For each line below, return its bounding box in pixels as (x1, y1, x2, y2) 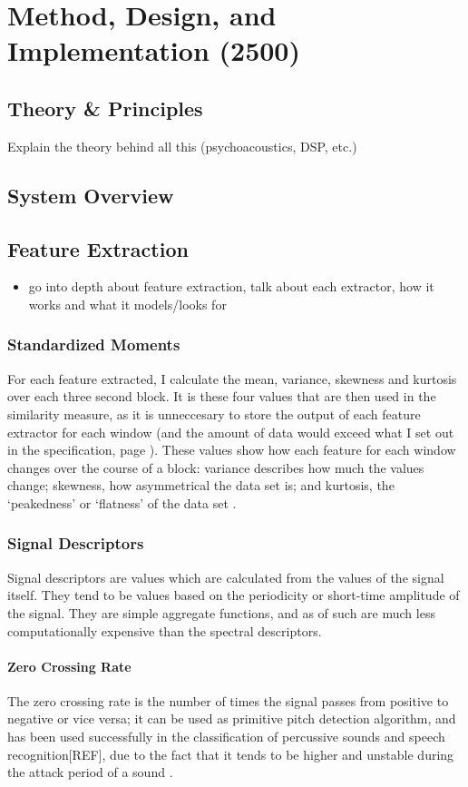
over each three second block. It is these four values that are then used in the (7, 387, 436, 406)
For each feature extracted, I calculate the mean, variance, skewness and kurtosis (7, 369, 457, 388)
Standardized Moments (7, 333, 180, 356)
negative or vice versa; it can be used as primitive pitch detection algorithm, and (7, 709, 456, 728)
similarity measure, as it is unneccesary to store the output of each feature (7, 404, 421, 423)
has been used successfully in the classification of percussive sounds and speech (7, 727, 445, 746)
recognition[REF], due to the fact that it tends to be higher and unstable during (7, 744, 454, 763)
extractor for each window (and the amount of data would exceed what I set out (7, 422, 454, 441)
